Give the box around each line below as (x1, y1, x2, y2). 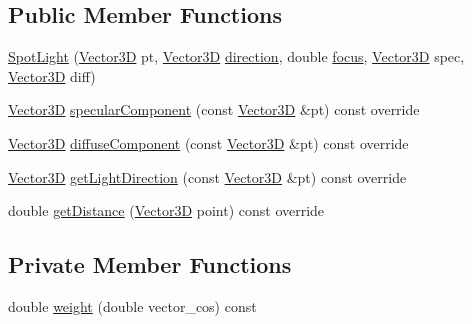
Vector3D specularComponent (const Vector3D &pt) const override (8, 99, 420, 120)
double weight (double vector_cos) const (8, 295, 257, 316)
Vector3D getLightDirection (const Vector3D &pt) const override (8, 166, 407, 187)
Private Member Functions (8, 249, 292, 280)
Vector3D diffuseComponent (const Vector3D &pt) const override (8, 132, 409, 153)
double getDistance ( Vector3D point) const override (8, 200, 325, 221)
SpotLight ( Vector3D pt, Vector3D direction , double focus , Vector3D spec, (8, 46, 465, 67)
